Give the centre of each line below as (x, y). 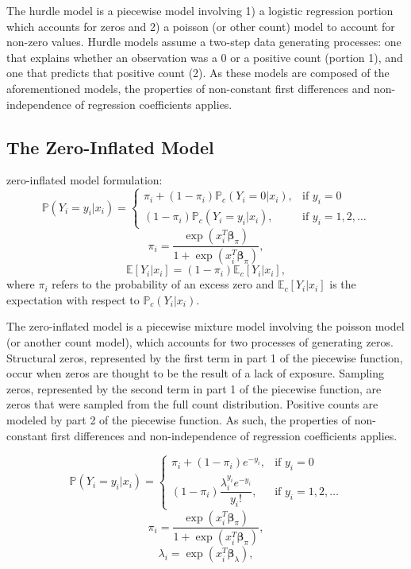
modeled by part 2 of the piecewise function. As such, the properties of (179, 419)
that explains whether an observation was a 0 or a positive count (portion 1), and (205, 57)
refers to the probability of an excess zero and (163, 284)
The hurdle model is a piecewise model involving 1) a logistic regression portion (200, 10)
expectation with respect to (73, 299)
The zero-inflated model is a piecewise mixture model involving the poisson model (205, 326)
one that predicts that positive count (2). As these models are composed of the (198, 73)
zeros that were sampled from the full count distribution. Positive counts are (192, 404)
